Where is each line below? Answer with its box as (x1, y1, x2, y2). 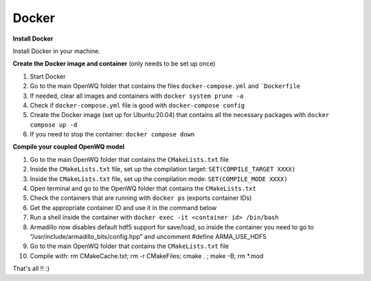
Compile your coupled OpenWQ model (12, 143, 125, 151)
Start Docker (30, 72, 66, 81)
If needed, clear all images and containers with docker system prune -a (30, 92, 244, 100)
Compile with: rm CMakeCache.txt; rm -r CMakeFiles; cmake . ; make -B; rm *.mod (30, 251, 264, 260)
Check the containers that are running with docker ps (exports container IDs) (30, 194, 252, 202)
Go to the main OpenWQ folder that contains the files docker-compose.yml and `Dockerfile (30, 82, 301, 90)
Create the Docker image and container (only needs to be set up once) (12, 59, 216, 68)
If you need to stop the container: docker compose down (30, 130, 195, 138)
